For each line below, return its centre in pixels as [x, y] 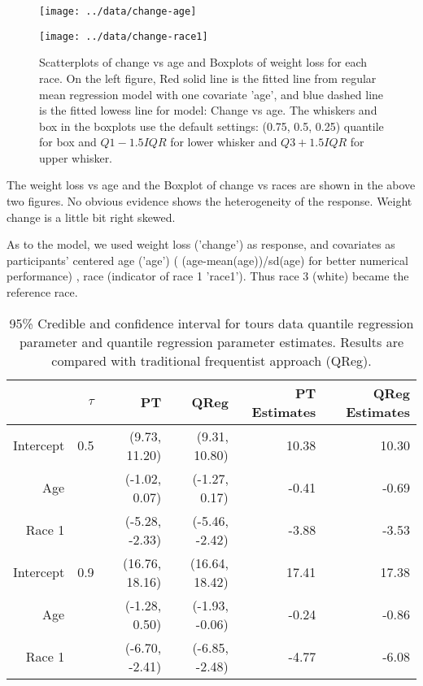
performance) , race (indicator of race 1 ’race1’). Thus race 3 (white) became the [208, 276]
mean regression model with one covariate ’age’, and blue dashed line [211, 94]
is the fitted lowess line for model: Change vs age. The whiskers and [208, 110]
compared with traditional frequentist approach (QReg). [211, 360]
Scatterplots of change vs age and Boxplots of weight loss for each [203, 62]
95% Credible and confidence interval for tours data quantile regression [211, 323]
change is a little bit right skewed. [91, 217]
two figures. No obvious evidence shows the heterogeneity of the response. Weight [209, 201]
